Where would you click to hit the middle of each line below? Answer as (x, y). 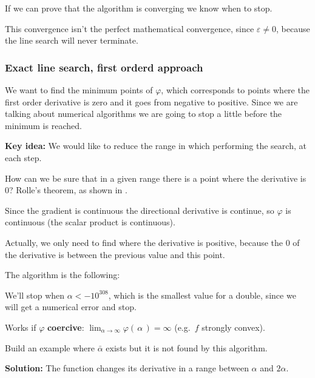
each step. (23, 157)
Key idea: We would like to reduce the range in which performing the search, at (156, 146)
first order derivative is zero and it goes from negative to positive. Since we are (151, 101)
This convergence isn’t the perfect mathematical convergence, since (130, 28)
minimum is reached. (43, 125)
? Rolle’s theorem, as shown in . (68, 190)
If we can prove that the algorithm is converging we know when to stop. (139, 8)
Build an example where (50, 347)
